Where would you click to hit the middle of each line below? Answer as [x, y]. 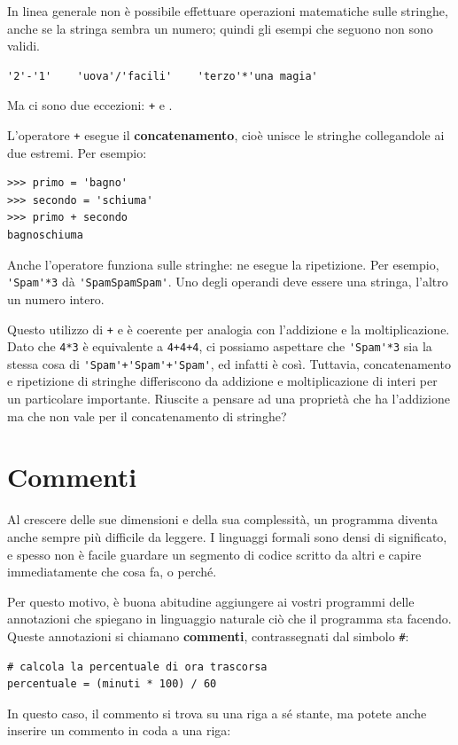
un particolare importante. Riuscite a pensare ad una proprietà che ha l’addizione [229, 399]
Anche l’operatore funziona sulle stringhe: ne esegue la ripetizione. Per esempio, [223, 264]
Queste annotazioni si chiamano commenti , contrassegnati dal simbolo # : [208, 635]
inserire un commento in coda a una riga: [119, 730]
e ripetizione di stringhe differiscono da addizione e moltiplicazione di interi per [222, 381]
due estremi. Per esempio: [77, 152]
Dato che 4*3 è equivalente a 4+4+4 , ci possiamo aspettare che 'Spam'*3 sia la [220, 346]
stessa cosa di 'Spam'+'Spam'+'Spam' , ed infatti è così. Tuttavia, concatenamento [229, 363]
